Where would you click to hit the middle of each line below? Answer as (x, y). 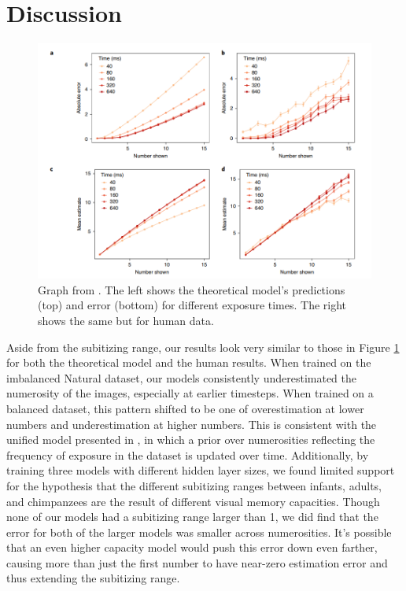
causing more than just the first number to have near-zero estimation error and (197, 562)
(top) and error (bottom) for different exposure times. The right (192, 305)
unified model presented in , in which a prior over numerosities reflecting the (191, 440)
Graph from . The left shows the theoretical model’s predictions (192, 289)
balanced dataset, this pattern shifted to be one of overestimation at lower (185, 408)
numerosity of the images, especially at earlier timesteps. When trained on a (190, 393)
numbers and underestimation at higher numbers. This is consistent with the (192, 424)
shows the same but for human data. (126, 320)
